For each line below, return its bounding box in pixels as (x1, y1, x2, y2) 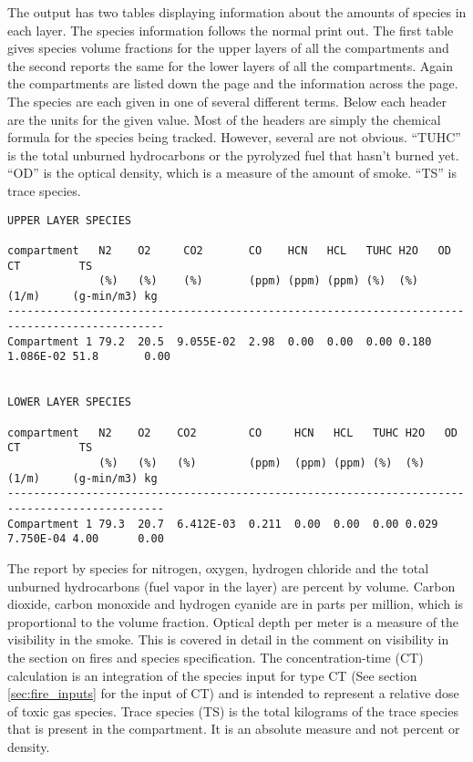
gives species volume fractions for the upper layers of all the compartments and (7, 38, 449, 57)
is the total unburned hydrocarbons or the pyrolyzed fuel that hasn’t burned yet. (7, 145, 459, 164)
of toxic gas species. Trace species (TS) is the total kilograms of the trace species (7, 701, 458, 720)
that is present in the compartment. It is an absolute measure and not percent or (7, 719, 460, 738)
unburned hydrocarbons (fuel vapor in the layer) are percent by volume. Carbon (7, 576, 456, 595)
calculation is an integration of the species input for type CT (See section (7, 665, 417, 685)
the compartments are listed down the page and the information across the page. (7, 74, 458, 93)
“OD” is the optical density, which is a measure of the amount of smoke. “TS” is (7, 163, 457, 182)
